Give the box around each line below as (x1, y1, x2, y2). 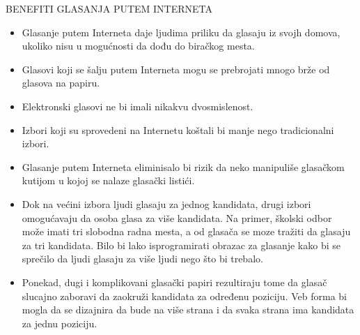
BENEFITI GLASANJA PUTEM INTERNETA (6, 1, 213, 15)
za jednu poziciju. (22, 315, 97, 330)
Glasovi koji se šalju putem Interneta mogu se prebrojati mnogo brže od (22, 61, 330, 76)
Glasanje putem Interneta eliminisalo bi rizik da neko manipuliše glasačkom (22, 159, 345, 174)
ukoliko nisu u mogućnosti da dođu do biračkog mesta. (22, 38, 255, 53)
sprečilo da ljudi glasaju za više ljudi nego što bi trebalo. (22, 251, 263, 266)
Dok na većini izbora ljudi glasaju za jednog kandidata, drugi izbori (22, 196, 311, 211)
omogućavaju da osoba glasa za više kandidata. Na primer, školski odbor (22, 210, 332, 225)
